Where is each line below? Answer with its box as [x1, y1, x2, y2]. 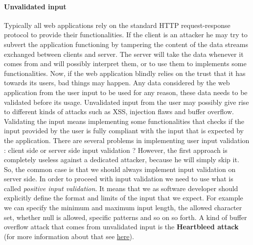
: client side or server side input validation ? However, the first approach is [4, 145, 228, 155]
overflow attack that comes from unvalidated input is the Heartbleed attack [4, 221, 239, 232]
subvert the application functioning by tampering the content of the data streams [4, 39, 248, 49]
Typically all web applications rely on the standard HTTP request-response [4, 20, 230, 30]
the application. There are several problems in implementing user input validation [4, 135, 250, 145]
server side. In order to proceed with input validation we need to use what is [4, 173, 233, 184]
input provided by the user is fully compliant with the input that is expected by [4, 125, 244, 136]
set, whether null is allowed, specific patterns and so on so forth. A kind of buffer [4, 212, 247, 222]
